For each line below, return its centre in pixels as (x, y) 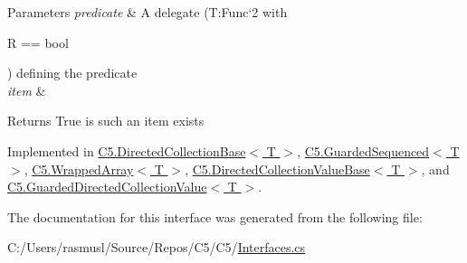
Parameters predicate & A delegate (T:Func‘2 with (148, 12)
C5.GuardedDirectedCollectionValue (107, 187)
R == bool (38, 42)
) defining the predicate (72, 73)
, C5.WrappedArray (79, 169)
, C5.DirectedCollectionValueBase (277, 169)
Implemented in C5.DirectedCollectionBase (127, 150)
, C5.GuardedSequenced (363, 150)
